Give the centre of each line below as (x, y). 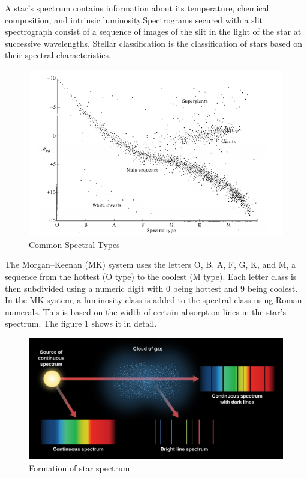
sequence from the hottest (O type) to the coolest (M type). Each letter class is (151, 277)
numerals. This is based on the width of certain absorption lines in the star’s (145, 311)
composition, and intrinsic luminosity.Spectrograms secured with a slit (134, 20)
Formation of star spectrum (79, 467)
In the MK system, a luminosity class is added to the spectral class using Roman (153, 300)
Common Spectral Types (74, 244)
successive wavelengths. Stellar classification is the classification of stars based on (153, 43)
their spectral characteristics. (58, 55)
